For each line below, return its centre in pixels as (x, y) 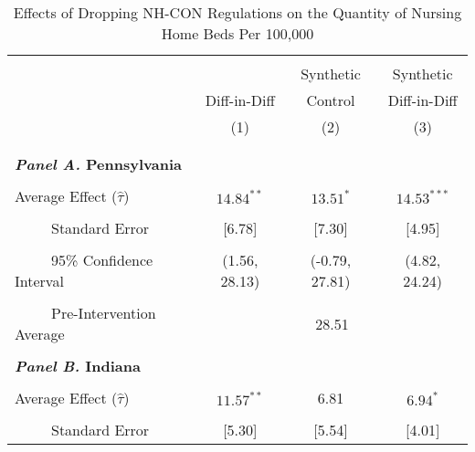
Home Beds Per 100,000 (237, 33)
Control (331, 100)
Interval (39, 281)
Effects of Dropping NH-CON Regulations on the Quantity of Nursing (237, 12)
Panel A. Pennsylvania (98, 164)
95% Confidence (102, 260)
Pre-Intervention (104, 313)
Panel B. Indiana (78, 366)
